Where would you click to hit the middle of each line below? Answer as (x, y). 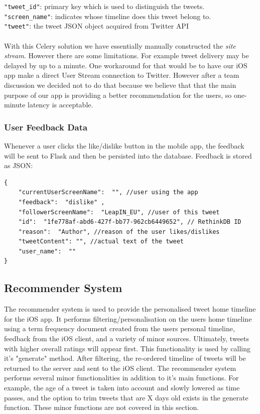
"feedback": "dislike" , (61, 202)
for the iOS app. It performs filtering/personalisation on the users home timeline (128, 318)
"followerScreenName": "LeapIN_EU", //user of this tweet (119, 212)
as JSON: (19, 165)
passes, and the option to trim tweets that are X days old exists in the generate (126, 397)
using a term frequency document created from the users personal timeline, (119, 328)
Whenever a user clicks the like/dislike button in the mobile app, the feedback (124, 145)
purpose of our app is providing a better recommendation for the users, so (118, 95)
